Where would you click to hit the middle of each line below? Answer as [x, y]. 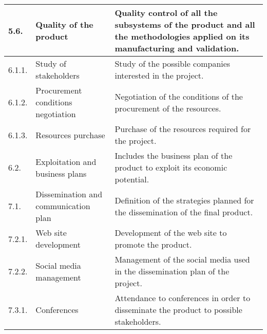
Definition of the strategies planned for [184, 200]
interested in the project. [159, 75]
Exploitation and [66, 161]
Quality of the [64, 24]
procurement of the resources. [168, 108]
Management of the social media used [182, 259]
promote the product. [153, 244]
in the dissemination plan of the [172, 271]
